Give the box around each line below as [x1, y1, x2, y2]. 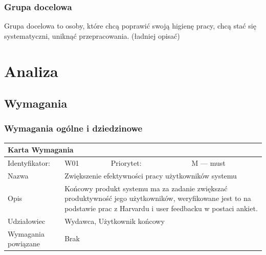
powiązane [8, 238, 40, 249]
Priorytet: [110, 158, 142, 168]
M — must [191, 158, 226, 168]
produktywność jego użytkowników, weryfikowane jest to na [64, 193, 251, 203]
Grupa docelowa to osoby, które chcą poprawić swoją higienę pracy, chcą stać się [4, 20, 256, 31]
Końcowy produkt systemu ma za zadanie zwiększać [64, 183, 228, 193]
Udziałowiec [8, 215, 46, 226]
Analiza [4, 60, 58, 81]
